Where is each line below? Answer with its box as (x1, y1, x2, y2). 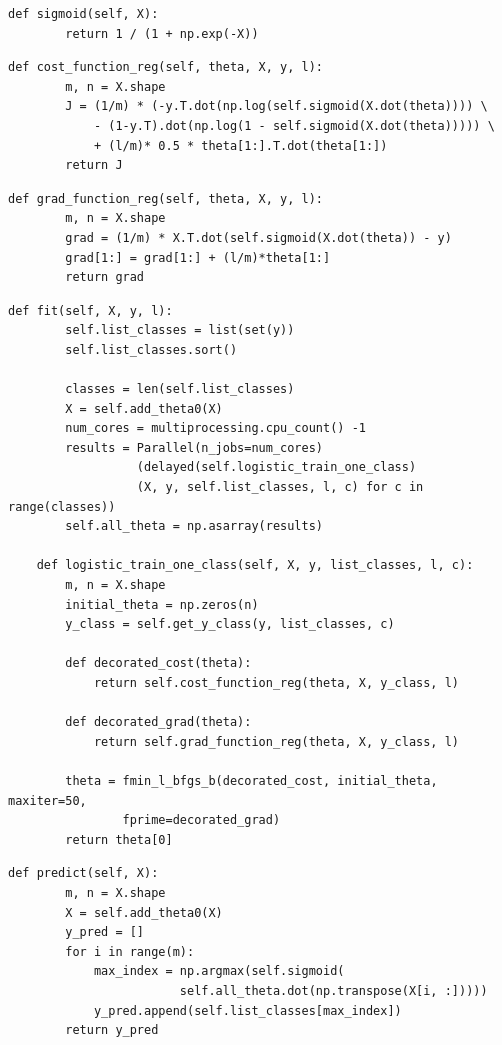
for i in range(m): (65, 944, 195, 959)
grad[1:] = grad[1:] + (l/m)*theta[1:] (65, 250, 331, 265)
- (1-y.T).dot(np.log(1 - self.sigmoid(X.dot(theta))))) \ (93, 118, 495, 133)
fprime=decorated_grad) (122, 813, 281, 828)
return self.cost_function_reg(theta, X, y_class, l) (93, 676, 460, 690)
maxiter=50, (8, 793, 87, 808)
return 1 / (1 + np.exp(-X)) (65, 26, 259, 41)
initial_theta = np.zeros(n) (65, 597, 259, 612)
